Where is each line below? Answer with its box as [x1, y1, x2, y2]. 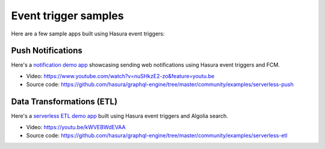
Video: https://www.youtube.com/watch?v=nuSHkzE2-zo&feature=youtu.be [26, 72, 215, 79]
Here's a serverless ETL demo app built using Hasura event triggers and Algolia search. [11, 112, 229, 120]
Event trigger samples [11, 9, 124, 22]
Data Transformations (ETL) [11, 97, 117, 107]
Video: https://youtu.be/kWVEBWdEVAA [26, 123, 126, 130]
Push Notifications [11, 46, 82, 56]
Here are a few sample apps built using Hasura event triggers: [11, 30, 165, 37]
